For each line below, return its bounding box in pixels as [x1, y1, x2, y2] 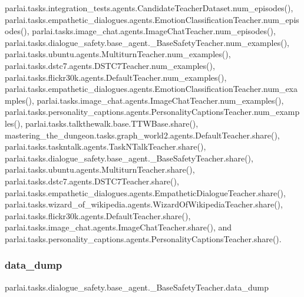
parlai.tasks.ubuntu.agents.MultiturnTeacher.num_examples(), [5, 48, 231, 60]
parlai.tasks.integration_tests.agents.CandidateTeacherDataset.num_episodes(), [5, 2, 293, 14]
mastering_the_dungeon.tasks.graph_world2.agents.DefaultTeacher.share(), [5, 128, 280, 141]
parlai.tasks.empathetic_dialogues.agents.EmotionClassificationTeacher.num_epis [5, 13, 299, 25]
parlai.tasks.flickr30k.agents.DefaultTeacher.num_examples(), [5, 71, 227, 83]
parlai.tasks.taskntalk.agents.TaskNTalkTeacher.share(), [5, 140, 206, 153]
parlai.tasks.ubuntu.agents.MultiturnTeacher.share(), [5, 163, 195, 176]
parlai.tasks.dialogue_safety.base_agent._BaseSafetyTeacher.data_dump [5, 280, 269, 293]
